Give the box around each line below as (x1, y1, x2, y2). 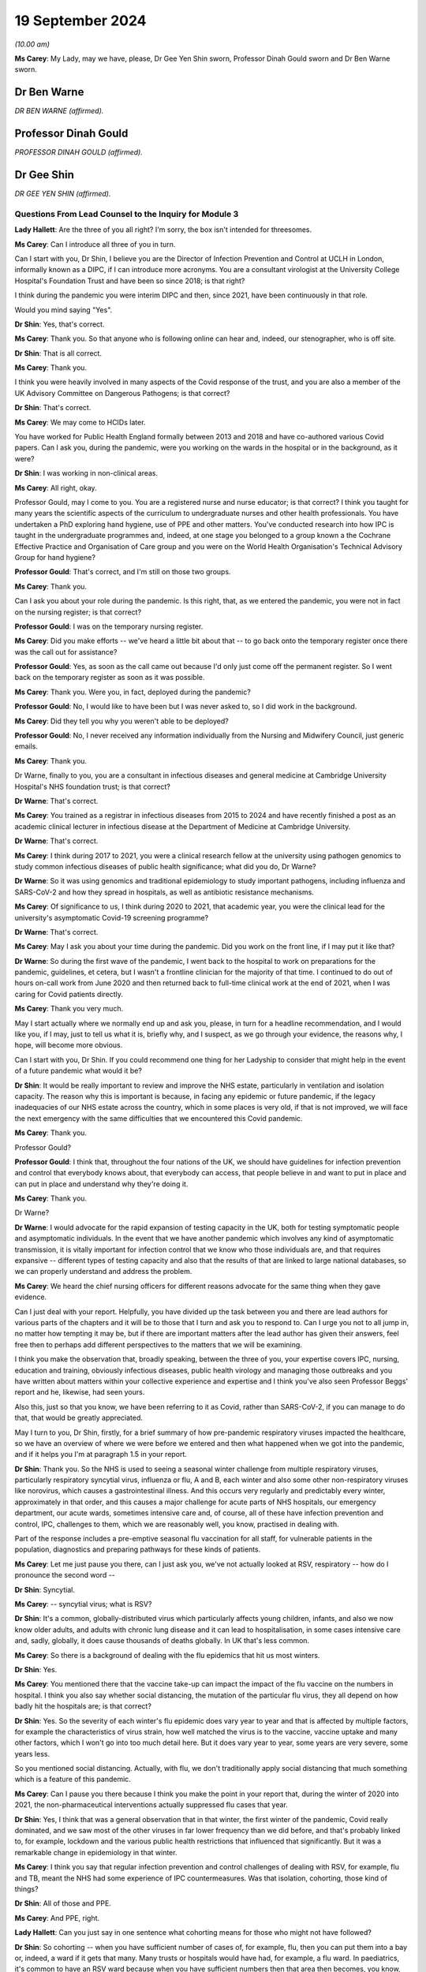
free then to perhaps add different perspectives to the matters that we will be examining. (14, 1339, 303, 1349)
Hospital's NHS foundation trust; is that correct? (14, 782, 171, 791)
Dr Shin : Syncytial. (14, 1585, 75, 1594)
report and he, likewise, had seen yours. (14, 1387, 145, 1397)
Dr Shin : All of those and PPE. (14, 1899, 112, 1908)
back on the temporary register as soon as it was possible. (14, 673, 205, 682)
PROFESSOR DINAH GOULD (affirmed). (14, 148, 144, 157)
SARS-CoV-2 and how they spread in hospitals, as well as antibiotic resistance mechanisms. (14, 887, 315, 897)
